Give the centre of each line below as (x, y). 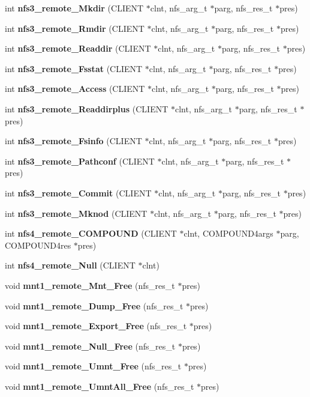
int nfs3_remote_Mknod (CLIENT (76, 213)
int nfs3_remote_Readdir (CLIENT (78, 48)
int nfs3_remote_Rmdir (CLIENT (75, 28)
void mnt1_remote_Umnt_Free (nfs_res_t (93, 366)
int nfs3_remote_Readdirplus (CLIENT (87, 108)
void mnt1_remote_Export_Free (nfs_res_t (96, 326)
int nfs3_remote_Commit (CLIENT (78, 192)
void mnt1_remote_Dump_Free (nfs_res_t (94, 305)
